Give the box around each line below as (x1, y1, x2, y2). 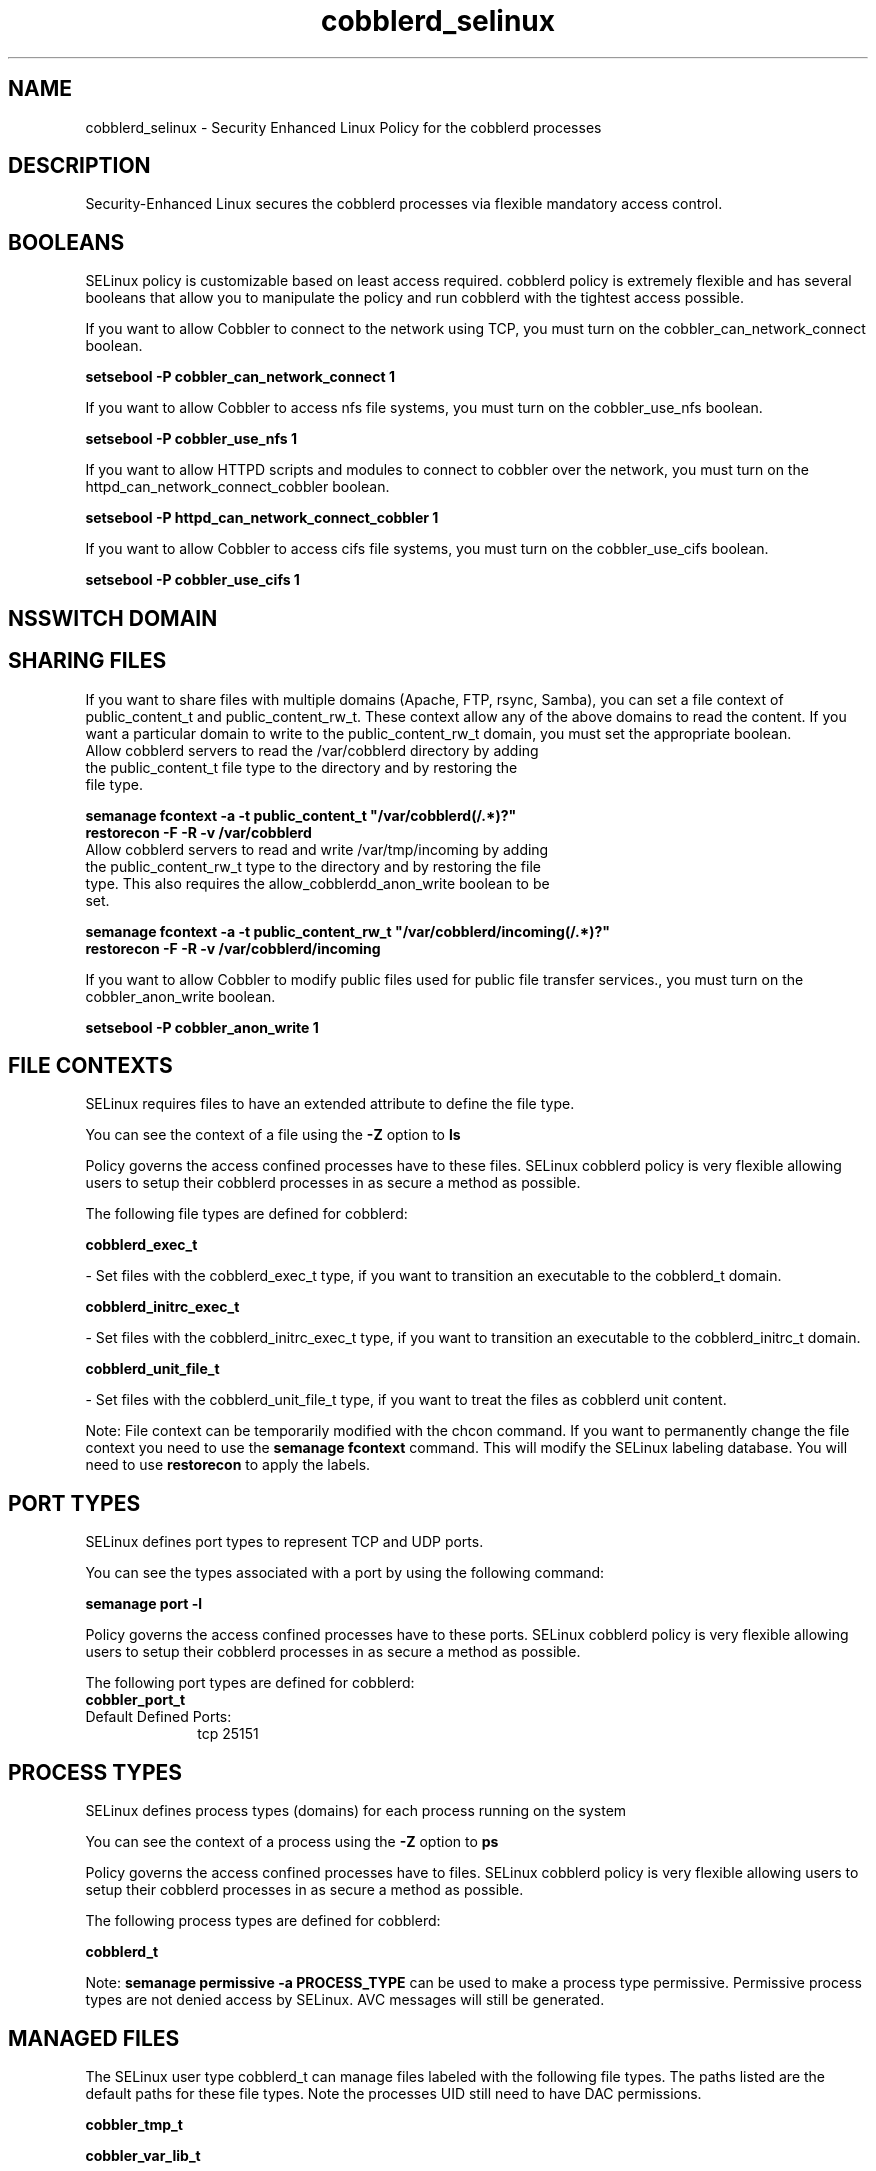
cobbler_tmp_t (85, 2115, 183, 2133)
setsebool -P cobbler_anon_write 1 (85, 1018, 319, 1036)
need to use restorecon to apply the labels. (85, 1456, 371, 1474)
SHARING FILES (8, 648, 167, 674)
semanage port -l (85, 1595, 202, 1613)
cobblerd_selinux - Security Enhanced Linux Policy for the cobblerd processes (85, 118, 602, 136)
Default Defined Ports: (85, 1708, 232, 1726)
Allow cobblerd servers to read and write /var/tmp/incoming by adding (85, 840, 549, 858)
